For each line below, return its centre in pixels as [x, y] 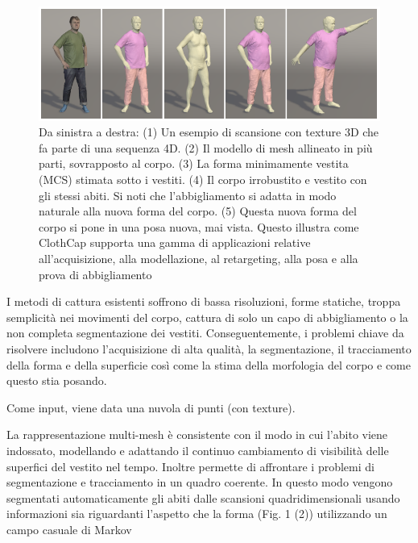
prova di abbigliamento [95, 274]
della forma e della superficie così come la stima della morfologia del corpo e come [209, 364]
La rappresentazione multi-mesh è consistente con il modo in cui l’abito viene [197, 434]
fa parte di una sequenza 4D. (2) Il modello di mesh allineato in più [206, 147]
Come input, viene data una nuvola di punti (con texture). [151, 407]
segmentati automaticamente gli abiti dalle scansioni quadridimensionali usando [203, 497]
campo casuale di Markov [69, 529]
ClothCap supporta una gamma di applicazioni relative [175, 242]
